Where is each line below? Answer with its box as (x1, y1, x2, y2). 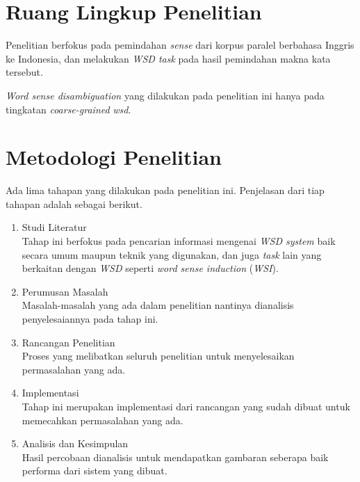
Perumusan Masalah (22, 284, 108, 298)
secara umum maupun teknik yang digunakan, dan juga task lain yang (22, 247, 322, 262)
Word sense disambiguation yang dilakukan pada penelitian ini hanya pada (6, 88, 325, 102)
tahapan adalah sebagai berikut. (6, 196, 142, 211)
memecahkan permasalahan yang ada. (22, 412, 183, 427)
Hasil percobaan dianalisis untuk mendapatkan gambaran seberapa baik (22, 449, 329, 464)
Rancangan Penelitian (22, 335, 115, 349)
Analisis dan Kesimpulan (22, 436, 129, 451)
